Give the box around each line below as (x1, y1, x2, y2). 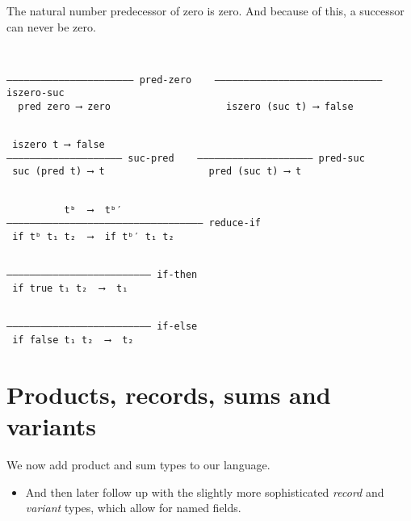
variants (6, 410, 96, 443)
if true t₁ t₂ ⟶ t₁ (12, 283, 128, 295)
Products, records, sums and (6, 377, 331, 410)
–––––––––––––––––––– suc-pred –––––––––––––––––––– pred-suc (6, 152, 365, 164)
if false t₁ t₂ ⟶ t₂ (12, 334, 134, 346)
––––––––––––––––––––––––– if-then (6, 269, 198, 281)
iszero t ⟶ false (12, 139, 105, 151)
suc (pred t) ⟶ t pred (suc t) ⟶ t (12, 166, 302, 178)
